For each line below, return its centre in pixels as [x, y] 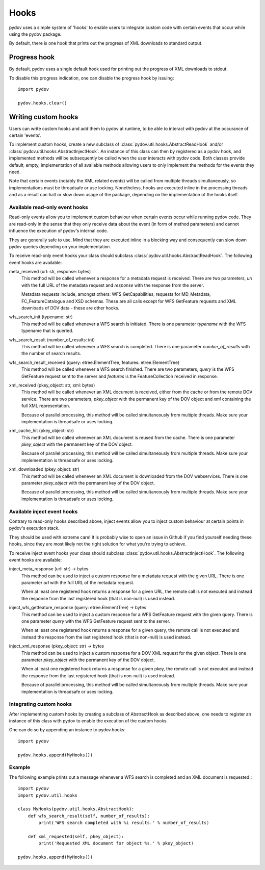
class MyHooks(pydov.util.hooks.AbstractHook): [76, 809]
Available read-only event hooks [49, 207]
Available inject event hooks [43, 512]
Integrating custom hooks [40, 704]
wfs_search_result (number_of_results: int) [52, 340]
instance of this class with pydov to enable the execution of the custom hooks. [88, 721]
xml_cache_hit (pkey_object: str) [41, 431]
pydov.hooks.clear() [42, 103]
